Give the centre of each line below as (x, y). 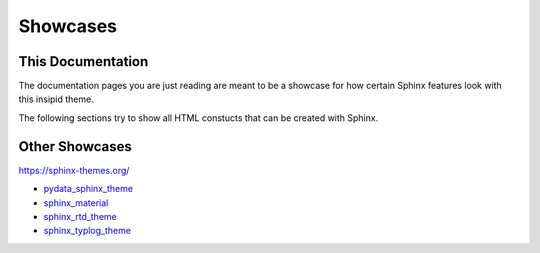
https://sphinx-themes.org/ (74, 170)
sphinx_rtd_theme (80, 216)
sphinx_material (76, 202)
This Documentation (83, 61)
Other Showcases (75, 146)
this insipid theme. (56, 99)
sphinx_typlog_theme (87, 231)
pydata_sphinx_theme (88, 189)
